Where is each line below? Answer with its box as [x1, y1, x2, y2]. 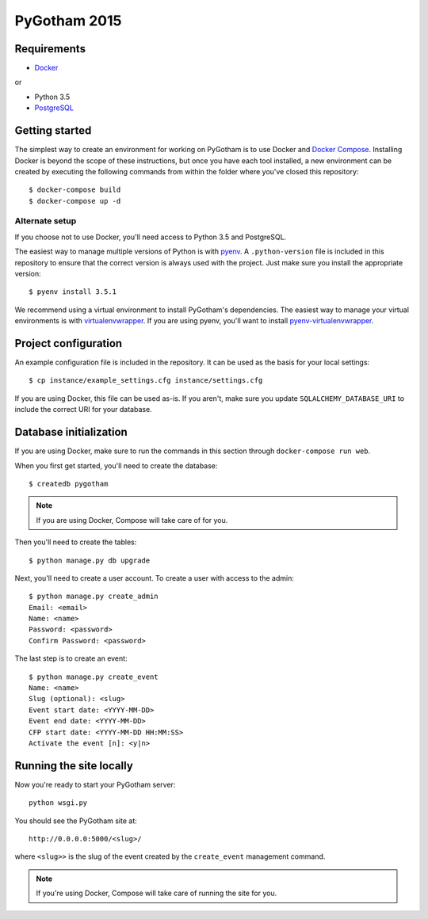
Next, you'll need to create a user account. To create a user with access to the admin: [14, 573, 295, 582]
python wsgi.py [29, 799, 88, 807]
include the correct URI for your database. [14, 405, 152, 414]
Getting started [14, 124, 92, 138]
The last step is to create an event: [14, 654, 128, 663]
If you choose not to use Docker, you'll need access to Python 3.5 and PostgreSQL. [14, 232, 287, 242]
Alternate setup [14, 215, 77, 227]
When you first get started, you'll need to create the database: [14, 460, 218, 471]
